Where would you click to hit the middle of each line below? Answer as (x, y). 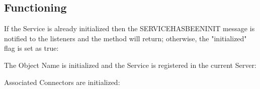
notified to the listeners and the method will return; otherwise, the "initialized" (125, 38)
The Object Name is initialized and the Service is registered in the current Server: (130, 65)
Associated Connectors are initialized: (62, 82)
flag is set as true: (31, 48)
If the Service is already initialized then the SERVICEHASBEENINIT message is (129, 28)
